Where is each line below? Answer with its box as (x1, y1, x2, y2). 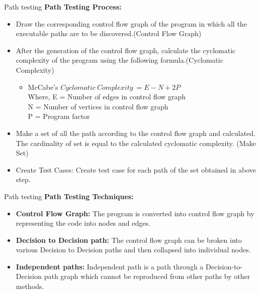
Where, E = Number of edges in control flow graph (28, 91, 186, 102)
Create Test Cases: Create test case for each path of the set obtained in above (16, 164, 256, 175)
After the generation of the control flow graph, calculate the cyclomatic (16, 45, 236, 55)
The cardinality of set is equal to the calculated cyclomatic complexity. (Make (16, 137, 256, 148)
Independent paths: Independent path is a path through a (16, 261, 204, 271)
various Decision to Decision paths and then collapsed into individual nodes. (16, 244, 251, 255)
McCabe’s (28, 81, 58, 92)
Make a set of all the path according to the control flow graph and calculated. (16, 127, 255, 138)
